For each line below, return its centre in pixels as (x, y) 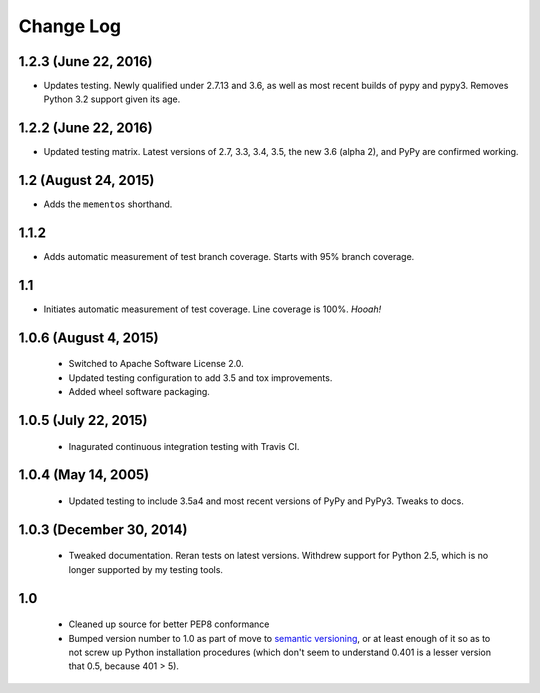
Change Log (70, 26)
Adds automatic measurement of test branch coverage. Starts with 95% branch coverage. (229, 257)
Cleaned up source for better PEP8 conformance (169, 624)
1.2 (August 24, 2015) (86, 180)
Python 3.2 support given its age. (112, 99)
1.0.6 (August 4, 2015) (88, 337)
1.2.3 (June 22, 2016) (85, 61)
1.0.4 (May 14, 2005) (84, 475)
